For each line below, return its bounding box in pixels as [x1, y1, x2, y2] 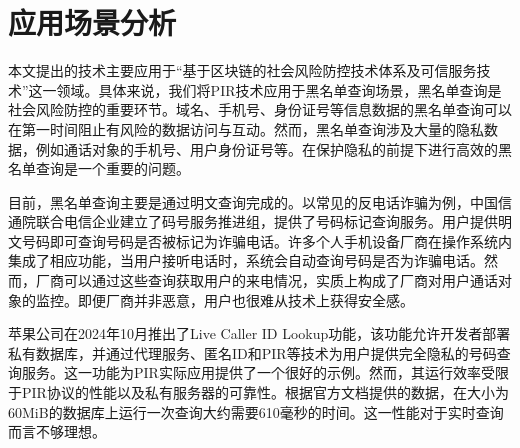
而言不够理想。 [8, 421, 106, 442]
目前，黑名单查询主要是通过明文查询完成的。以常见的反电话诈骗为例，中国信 [8, 191, 512, 212]
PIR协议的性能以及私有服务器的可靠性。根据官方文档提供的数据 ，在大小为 [21, 382, 509, 403]
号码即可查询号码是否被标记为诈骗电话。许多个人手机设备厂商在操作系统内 [21, 230, 512, 251]
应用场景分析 [8, 2, 177, 43]
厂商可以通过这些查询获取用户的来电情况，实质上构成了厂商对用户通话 [35, 270, 498, 291]
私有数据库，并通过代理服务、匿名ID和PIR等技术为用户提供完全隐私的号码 [8, 342, 497, 363]
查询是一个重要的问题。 [35, 158, 190, 179]
